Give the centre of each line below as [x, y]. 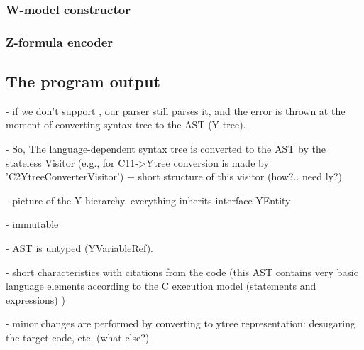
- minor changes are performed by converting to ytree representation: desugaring [181, 323]
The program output [83, 81]
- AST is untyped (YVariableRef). [79, 248]
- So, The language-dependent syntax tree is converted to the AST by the [166, 149]
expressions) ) [35, 299]
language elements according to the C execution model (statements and [161, 286]
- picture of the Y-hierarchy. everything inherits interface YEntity [148, 200]
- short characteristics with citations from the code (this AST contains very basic [182, 272]
